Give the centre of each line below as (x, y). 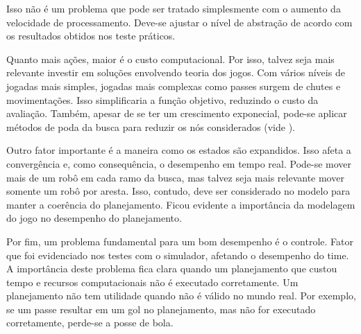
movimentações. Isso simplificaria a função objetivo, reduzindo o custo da (162, 99)
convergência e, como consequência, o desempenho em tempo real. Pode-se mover (179, 163)
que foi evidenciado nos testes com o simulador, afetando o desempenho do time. (178, 255)
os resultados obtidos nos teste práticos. (91, 36)
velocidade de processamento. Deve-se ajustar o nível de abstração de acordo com (179, 22)
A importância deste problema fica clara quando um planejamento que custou (172, 269)
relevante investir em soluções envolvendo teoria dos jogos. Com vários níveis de (176, 72)
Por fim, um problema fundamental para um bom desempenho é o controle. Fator (180, 241)
